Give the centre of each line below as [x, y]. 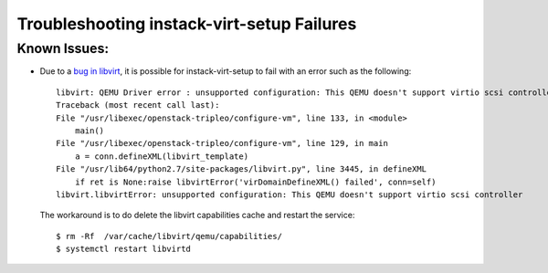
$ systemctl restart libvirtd [124, 249]
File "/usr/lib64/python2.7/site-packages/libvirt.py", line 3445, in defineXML [242, 169]
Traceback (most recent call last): [138, 105]
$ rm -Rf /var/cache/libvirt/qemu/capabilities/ [169, 236]
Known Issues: [63, 48]
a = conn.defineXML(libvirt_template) [162, 156]
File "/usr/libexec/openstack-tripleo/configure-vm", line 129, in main [222, 143]
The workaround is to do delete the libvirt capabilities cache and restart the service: [197, 215]
